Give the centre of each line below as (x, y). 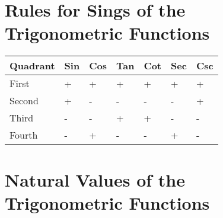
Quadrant (32, 66)
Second (24, 101)
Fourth (24, 135)
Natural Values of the (95, 179)
